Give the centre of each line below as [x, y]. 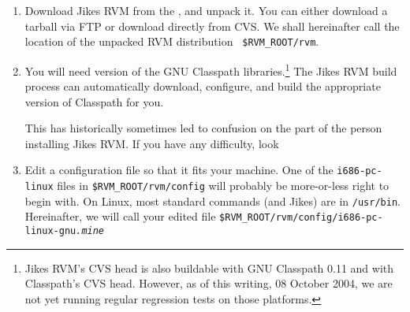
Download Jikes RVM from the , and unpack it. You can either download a [206, 10]
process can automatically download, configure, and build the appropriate [203, 86]
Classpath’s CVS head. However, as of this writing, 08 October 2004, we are [209, 283]
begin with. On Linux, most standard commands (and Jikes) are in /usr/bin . [212, 201]
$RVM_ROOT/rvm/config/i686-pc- [301, 218]
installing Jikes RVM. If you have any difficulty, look [152, 143]
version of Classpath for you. [94, 101]
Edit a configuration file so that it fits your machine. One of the [179, 170]
